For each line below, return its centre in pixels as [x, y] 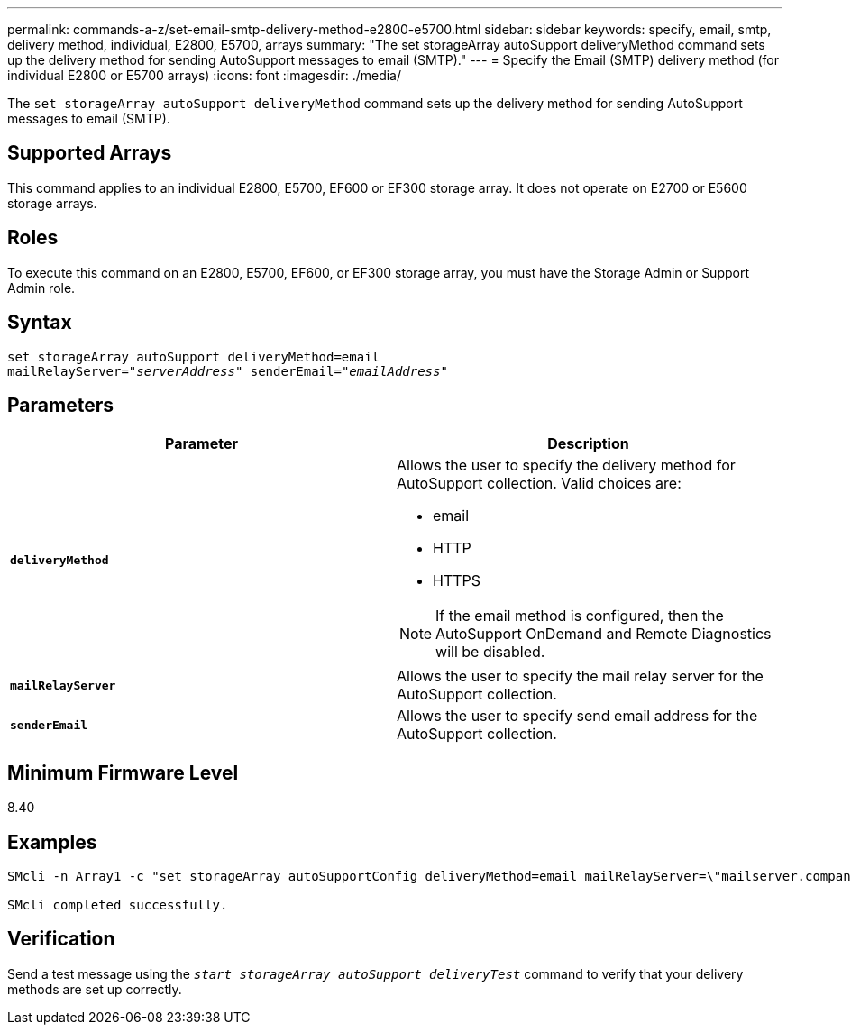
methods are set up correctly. [95, 989]
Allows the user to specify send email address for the [577, 716]
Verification [61, 939]
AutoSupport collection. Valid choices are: [539, 484]
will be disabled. [490, 652]
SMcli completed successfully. [118, 905]
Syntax [40, 323]
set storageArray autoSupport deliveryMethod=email [194, 356]
